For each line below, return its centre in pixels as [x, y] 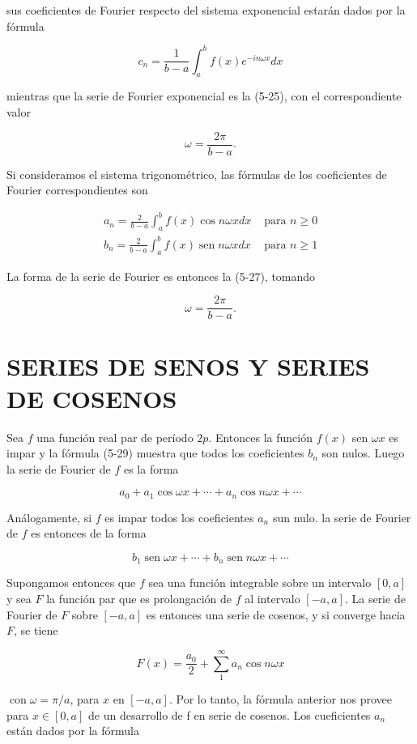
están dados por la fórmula [73, 731]
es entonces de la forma [89, 533]
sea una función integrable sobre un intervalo [260, 582]
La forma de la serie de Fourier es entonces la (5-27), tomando [161, 276]
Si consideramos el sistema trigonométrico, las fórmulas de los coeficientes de [197, 174]
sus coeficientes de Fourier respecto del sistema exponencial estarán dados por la [206, 10]
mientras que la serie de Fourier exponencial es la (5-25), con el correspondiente [204, 96]
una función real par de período [115, 437]
